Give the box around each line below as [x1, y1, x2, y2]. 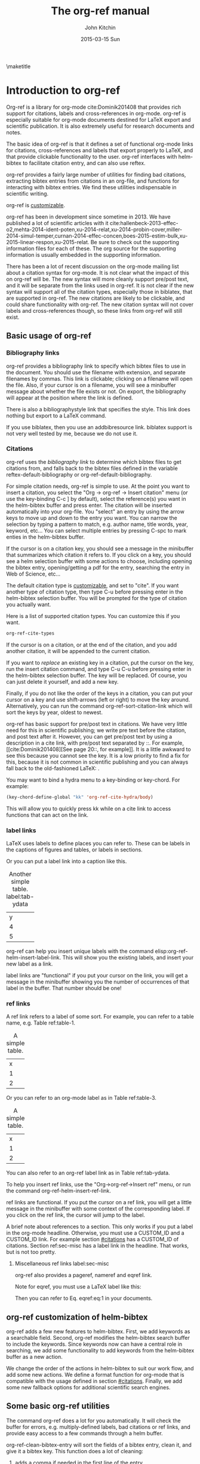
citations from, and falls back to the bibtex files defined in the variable [6, 465, 178, 472]
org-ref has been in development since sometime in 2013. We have [6, 213, 171, 220]
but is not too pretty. [6, 1248, 56, 1256]
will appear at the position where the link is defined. [6, 394, 133, 401]
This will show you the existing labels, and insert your [62, 954, 194, 961]
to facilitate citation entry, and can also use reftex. [23, 159, 146, 167]
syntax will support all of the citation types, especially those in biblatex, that [6, 288, 193, 295]
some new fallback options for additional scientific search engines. [6, 1384, 171, 1391]
